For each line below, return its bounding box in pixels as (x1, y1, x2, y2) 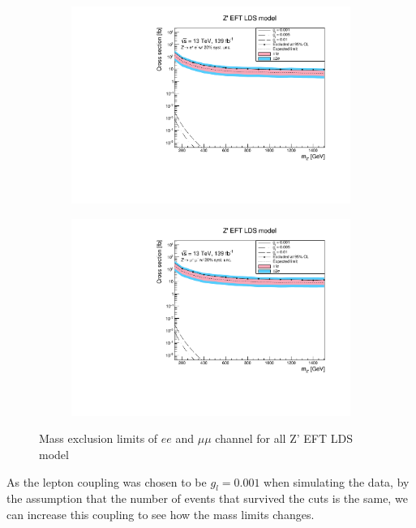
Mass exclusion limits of (39, 430, 158, 447)
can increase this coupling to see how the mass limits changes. (6, 505, 315, 522)
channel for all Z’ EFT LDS (215, 430, 353, 447)
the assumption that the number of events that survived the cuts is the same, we (6, 490, 408, 507)
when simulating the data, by (264, 473, 410, 490)
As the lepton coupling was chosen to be (6, 473, 207, 490)
